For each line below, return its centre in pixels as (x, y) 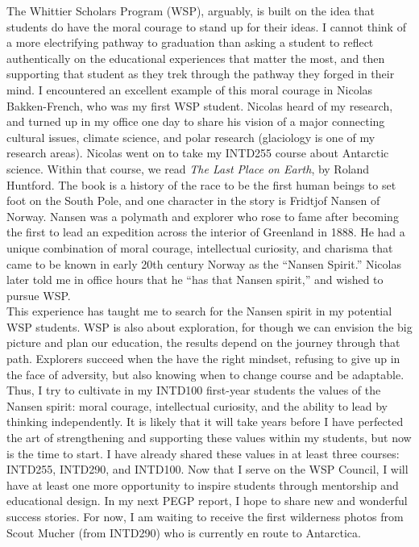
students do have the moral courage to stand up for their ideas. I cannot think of (206, 26)
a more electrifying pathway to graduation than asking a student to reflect (190, 42)
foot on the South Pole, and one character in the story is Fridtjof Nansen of (193, 200)
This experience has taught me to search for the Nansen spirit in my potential (199, 311)
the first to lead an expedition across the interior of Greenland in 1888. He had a (206, 232)
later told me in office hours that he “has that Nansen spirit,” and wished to (195, 280)
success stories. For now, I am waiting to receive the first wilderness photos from (205, 516)
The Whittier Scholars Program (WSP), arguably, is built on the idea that (191, 10)
